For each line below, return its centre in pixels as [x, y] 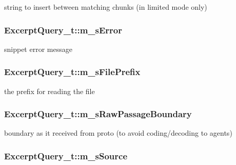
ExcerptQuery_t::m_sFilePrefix [72, 72]
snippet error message [38, 49]
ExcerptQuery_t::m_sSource [66, 155]
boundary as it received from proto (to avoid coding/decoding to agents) [118, 133]
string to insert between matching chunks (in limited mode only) [106, 7]
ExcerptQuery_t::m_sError [63, 30]
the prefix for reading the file [50, 91]
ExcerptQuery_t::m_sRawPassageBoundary [98, 114]
